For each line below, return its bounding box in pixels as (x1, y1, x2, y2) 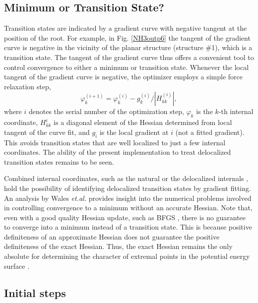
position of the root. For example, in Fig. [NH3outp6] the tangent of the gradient (4, 32, 251, 43)
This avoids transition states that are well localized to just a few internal (4, 137, 226, 147)
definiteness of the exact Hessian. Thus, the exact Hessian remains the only (4, 241, 233, 251)
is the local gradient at (99, 126, 169, 137)
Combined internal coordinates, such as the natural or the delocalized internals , (4, 173, 249, 183)
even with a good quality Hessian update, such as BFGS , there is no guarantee (4, 212, 246, 222)
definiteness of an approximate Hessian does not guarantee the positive (4, 231, 220, 242)
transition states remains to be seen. (4, 156, 114, 167)
